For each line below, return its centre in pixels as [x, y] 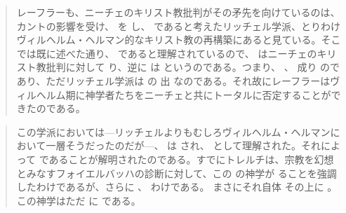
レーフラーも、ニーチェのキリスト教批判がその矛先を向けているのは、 [178, 12]
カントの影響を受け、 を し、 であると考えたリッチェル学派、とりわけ [178, 26]
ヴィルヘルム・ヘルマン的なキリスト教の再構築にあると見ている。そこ [179, 40]
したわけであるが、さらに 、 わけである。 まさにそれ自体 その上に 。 [177, 187]
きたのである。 [51, 108]
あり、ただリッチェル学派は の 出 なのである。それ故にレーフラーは [173, 80]
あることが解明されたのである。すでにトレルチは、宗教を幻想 [191, 159]
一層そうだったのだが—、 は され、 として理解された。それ [184, 145]
